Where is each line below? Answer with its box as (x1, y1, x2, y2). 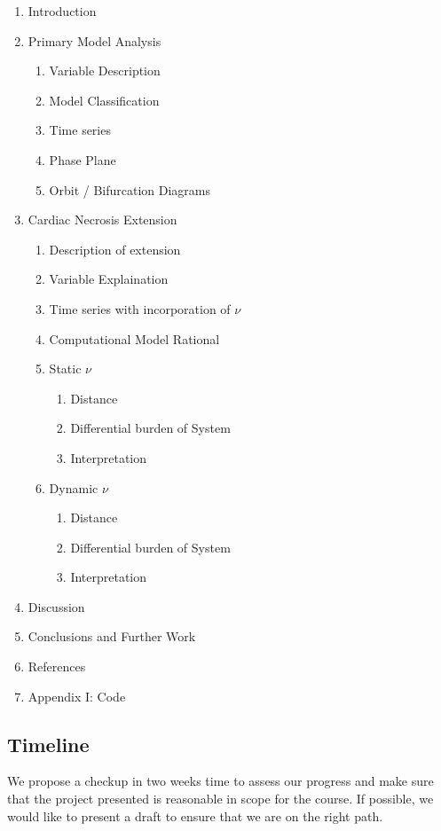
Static (49, 359, 82, 378)
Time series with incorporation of (49, 299, 231, 318)
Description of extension (49, 239, 181, 258)
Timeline (7, 730, 90, 757)
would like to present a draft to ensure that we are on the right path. (7, 806, 383, 825)
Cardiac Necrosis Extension (28, 210, 177, 229)
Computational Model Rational (49, 329, 220, 348)
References (28, 657, 86, 676)
